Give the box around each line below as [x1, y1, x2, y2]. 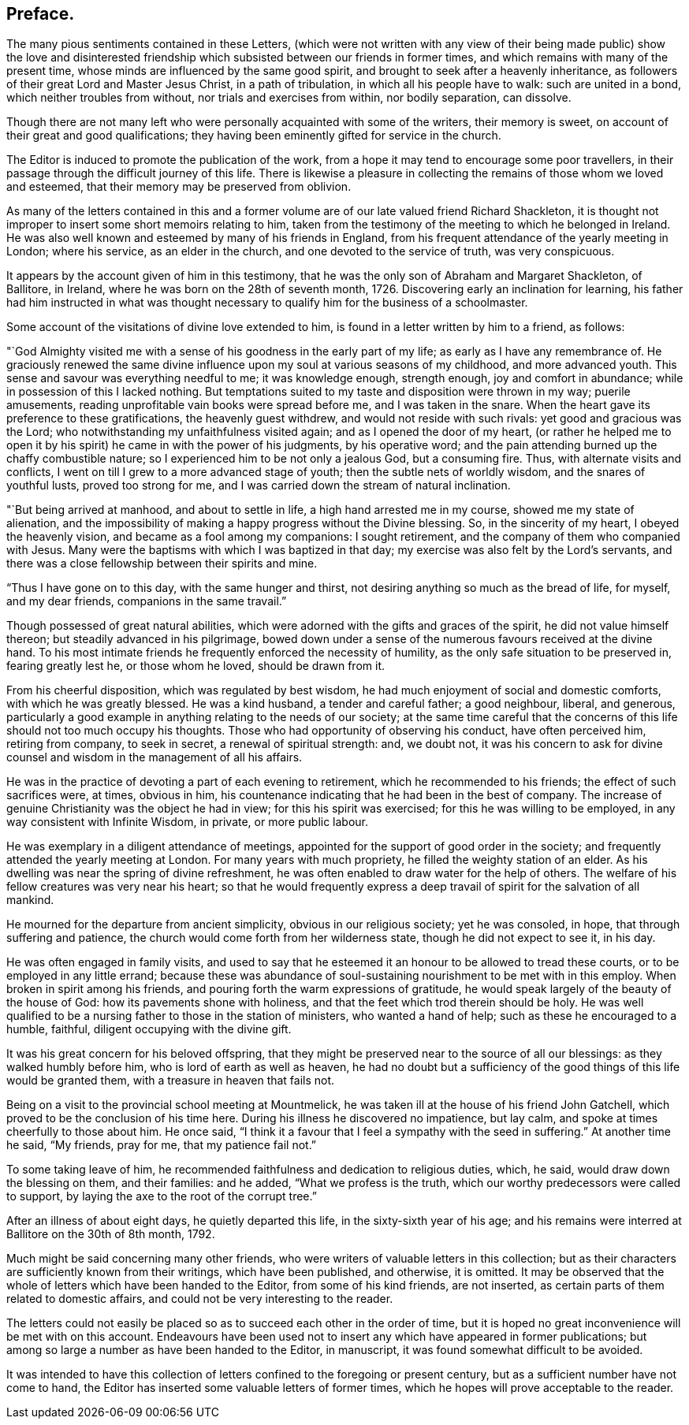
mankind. [6, 893, 54, 907]
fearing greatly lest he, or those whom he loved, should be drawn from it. [6, 659, 385, 673]
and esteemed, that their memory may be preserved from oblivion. [6, 180, 352, 194]
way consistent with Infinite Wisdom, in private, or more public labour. [6, 815, 369, 829]
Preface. [6, 4, 75, 24]
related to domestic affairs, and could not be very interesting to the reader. [6, 1292, 393, 1306]
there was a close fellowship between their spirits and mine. [6, 556, 318, 571]
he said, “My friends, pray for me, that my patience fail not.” [6, 1138, 317, 1152]
